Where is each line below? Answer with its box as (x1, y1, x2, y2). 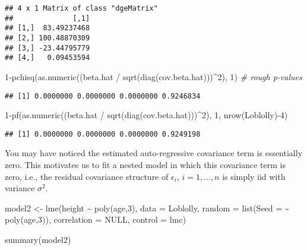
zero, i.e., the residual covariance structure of (5, 170, 169, 182)
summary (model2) (5, 233, 71, 245)
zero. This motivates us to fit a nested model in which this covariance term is (5, 159, 286, 171)
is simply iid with (222, 170, 286, 182)
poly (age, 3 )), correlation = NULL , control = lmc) (5, 213, 186, 226)
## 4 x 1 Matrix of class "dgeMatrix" (5, 4, 158, 12)
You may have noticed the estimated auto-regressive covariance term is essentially (5, 147, 303, 159)
